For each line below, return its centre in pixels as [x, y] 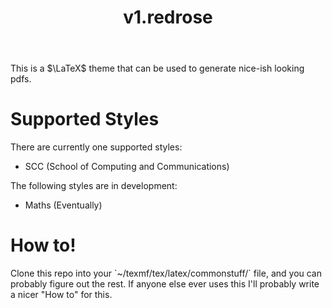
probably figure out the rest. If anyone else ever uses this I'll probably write [165, 284]
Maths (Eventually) [63, 205]
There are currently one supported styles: [96, 147]
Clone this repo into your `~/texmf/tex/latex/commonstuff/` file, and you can [166, 273]
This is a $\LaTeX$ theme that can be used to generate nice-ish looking [157, 68]
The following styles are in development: [94, 186]
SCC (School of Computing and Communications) [127, 167]
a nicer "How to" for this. [61, 295]
